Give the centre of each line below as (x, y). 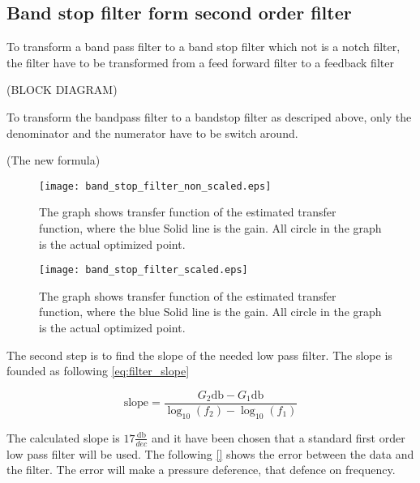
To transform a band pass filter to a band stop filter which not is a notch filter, (204, 47)
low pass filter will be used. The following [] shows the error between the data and (210, 453)
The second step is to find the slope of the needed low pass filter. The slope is (199, 355)
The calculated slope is (63, 437)
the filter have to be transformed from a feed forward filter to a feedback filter (200, 62)
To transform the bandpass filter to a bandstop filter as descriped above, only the (209, 116)
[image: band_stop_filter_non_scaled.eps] (155, 186)
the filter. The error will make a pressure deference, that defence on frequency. (201, 470)
